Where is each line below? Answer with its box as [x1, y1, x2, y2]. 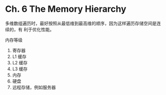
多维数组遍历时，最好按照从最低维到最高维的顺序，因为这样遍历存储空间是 [5, 20, 157, 26]
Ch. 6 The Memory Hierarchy [5, 3, 126, 15]
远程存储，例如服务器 [12, 84, 56, 90]
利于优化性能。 [23, 26, 54, 32]
